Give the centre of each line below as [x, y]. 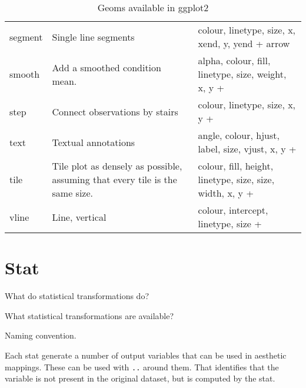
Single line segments [93, 37]
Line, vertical [79, 217]
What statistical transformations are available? [89, 315]
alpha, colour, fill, [234, 60]
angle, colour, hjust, [239, 135]
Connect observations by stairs [115, 111]
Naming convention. [41, 335]
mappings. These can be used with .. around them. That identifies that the [142, 367]
